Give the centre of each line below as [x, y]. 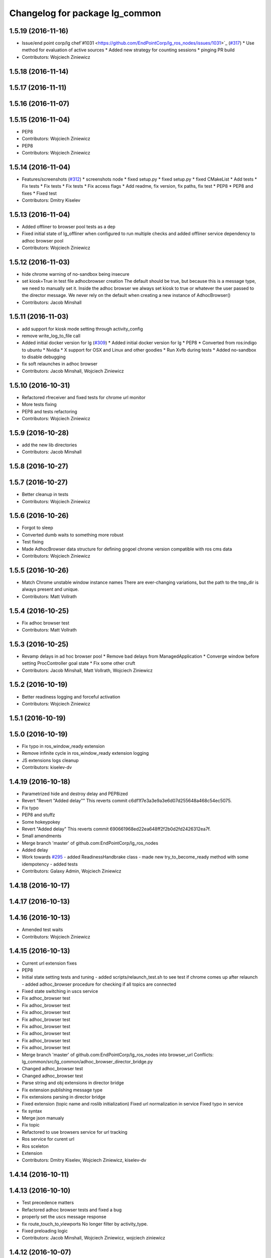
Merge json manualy [43, 1118]
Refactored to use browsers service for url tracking [75, 1132]
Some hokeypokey [41, 822]
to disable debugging [44, 357]
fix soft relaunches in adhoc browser [60, 364]
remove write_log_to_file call [51, 336]
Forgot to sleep [38, 528]
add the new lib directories [49, 445]
